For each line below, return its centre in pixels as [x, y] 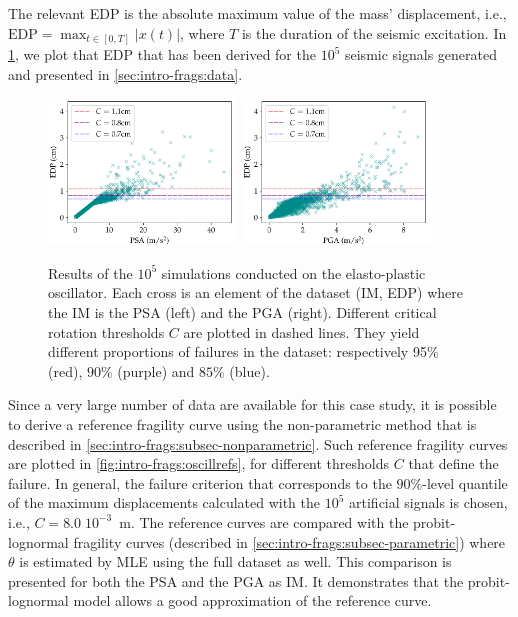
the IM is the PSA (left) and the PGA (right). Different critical [242, 312]
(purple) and [156, 370]
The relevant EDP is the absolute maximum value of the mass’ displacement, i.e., [257, 13]
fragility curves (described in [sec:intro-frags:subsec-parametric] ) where [289, 541]
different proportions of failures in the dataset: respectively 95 [237, 351]
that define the [453, 463]
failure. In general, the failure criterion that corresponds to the [200, 482]
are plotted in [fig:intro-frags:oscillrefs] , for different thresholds [199, 463]
